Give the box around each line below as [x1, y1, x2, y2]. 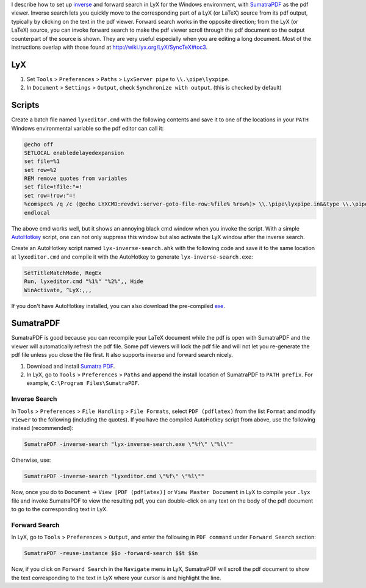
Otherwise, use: [11, 456, 51, 464]
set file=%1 [24, 158, 60, 165]
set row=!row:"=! [24, 192, 76, 199]
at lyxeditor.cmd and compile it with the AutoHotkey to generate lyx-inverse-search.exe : [11, 253, 253, 260]
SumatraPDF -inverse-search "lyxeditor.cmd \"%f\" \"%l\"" [24, 473, 204, 480]
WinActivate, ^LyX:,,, [24, 287, 92, 293]
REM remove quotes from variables [24, 175, 127, 182]
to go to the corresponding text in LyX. [11, 506, 108, 513]
